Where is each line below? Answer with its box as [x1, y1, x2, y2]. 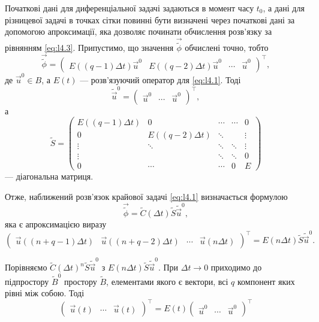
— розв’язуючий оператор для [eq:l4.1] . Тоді [80, 73, 241, 86]
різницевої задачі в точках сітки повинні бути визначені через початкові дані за [5, 13, 295, 26]
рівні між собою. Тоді [5, 287, 85, 299]
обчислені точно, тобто [185, 41, 269, 54]
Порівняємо [5, 261, 47, 274]
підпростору [5, 275, 49, 287]
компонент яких [237, 275, 295, 287]
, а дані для [263, 2, 305, 14]
